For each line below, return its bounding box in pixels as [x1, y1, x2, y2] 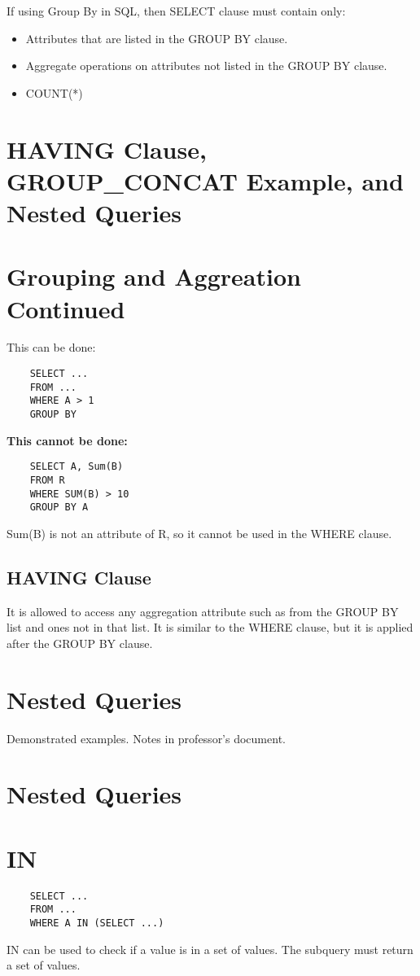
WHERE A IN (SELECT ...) [29, 917, 164, 929]
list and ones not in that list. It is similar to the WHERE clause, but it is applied [7, 619, 413, 636]
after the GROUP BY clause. [7, 634, 153, 651]
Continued [7, 291, 125, 325]
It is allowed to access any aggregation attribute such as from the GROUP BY [7, 602, 399, 619]
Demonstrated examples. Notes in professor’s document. [7, 729, 286, 746]
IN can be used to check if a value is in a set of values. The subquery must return [7, 940, 413, 957]
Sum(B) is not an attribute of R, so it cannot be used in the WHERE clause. [7, 524, 392, 541]
